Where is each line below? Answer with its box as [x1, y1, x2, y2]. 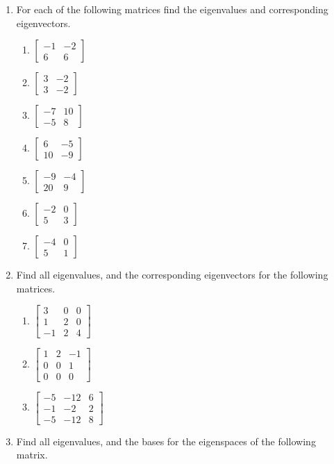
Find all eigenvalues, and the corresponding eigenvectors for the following [16, 267, 328, 282]
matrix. [16, 447, 48, 462]
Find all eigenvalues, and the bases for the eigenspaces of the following [16, 433, 316, 448]
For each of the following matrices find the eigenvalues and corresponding [16, 2, 328, 16]
